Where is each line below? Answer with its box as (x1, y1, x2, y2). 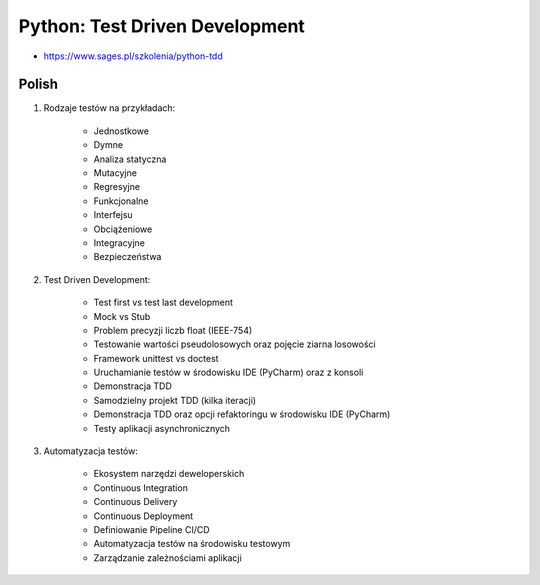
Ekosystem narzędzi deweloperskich (93, 468, 245, 480)
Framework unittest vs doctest (93, 352, 219, 364)
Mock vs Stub (93, 310, 151, 322)
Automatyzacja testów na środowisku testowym (93, 538, 291, 550)
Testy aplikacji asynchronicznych (93, 422, 230, 434)
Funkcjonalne (93, 195, 149, 207)
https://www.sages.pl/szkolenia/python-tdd (43, 50, 224, 62)
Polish (18, 76, 59, 93)
